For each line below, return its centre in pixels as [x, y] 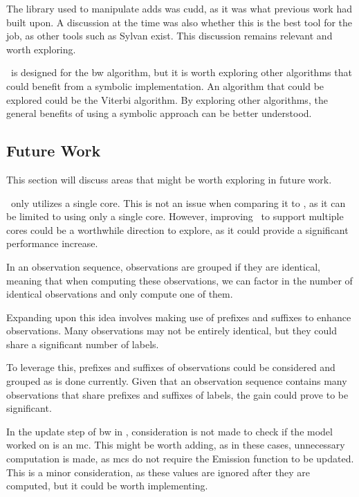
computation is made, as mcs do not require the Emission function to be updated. [180, 459]
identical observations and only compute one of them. [120, 294]
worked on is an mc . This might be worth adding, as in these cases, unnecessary [176, 445]
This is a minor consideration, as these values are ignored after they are [158, 472]
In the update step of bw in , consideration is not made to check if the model [169, 431]
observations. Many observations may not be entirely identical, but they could [172, 331]
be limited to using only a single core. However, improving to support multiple [175, 216]
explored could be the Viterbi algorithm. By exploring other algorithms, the [167, 99]
